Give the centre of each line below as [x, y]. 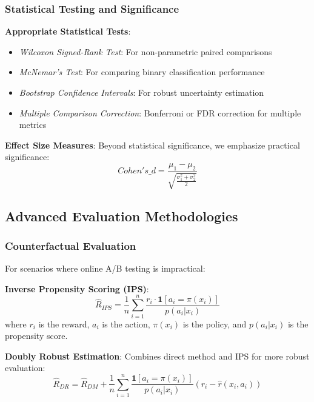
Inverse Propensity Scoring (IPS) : [77, 288]
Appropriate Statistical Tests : [68, 31]
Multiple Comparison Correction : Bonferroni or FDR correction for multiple [160, 112]
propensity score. [36, 336]
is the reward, [64, 323]
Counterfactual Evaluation [71, 245]
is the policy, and [215, 323]
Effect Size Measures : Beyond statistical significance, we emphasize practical [152, 145]
